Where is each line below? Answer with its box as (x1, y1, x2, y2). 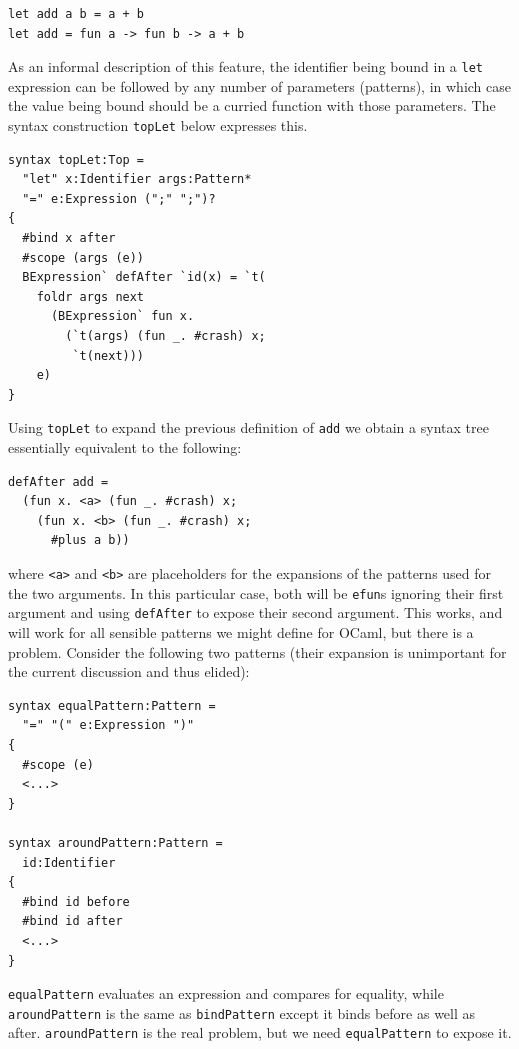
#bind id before (22, 894, 130, 909)
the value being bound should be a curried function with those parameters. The (8, 95, 496, 116)
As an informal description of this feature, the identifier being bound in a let (8, 56, 483, 77)
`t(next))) (72, 348, 145, 363)
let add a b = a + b (8, 7, 145, 21)
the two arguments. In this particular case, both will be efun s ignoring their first (8, 582, 504, 603)
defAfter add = (8, 474, 109, 489)
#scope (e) (22, 757, 94, 772)
